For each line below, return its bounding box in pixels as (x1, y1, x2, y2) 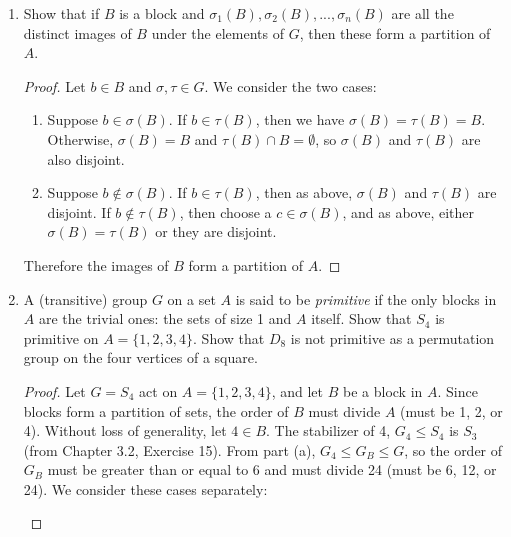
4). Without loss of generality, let (23, 420, 227, 441)
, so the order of (404, 439, 503, 460)
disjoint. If (47, 201, 111, 222)
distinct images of (23, 22, 132, 43)
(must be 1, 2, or (400, 400, 503, 421)
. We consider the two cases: (204, 75, 377, 96)
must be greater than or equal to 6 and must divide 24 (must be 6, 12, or (47, 459, 497, 480)
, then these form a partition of (299, 22, 491, 43)
